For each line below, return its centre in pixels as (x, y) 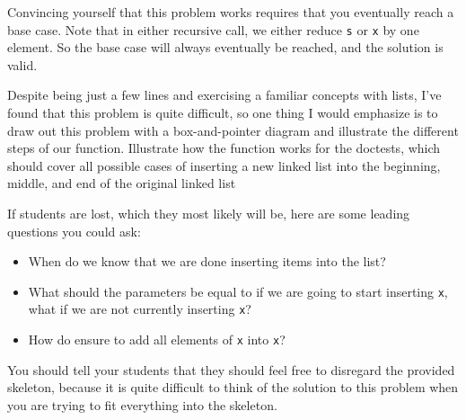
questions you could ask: (74, 231)
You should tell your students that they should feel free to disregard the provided (231, 369)
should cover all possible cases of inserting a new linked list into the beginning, (224, 165)
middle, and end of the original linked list (122, 183)
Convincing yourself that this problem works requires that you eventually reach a (231, 12)
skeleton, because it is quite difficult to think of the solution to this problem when (233, 387)
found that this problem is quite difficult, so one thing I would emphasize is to (223, 113)
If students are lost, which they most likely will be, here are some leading (209, 213)
